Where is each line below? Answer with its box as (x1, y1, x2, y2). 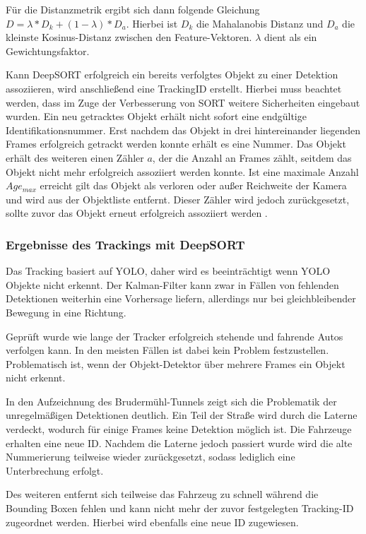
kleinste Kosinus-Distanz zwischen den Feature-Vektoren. (6, 30, 252, 44)
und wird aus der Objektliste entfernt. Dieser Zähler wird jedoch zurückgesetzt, (6, 191, 350, 206)
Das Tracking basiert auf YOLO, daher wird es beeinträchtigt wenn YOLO (6, 263, 331, 278)
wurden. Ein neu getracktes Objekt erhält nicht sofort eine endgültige (6, 109, 307, 124)
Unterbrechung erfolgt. (6, 463, 104, 477)
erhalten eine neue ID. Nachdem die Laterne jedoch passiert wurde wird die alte (6, 435, 353, 450)
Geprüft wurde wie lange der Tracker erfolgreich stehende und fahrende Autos (6, 328, 343, 343)
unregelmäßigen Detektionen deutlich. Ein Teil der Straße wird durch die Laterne (6, 408, 358, 422)
